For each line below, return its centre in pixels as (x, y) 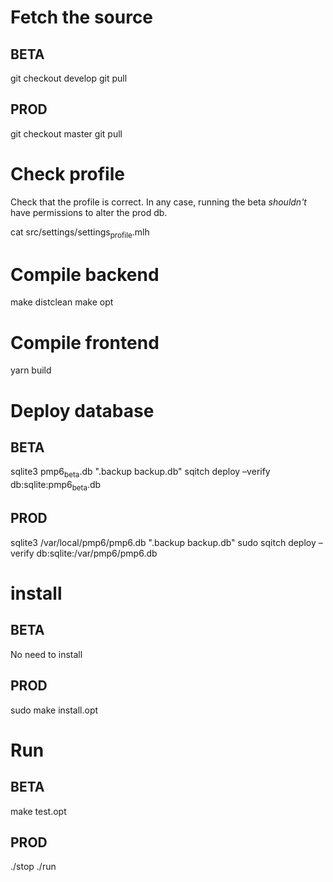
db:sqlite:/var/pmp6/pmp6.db (97, 553)
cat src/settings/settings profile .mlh (80, 233)
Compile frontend (85, 342)
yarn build (31, 370)
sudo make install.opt (54, 710)
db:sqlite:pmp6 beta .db (56, 486)
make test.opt (38, 811)
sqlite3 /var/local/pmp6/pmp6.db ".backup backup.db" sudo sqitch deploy (163, 542)
